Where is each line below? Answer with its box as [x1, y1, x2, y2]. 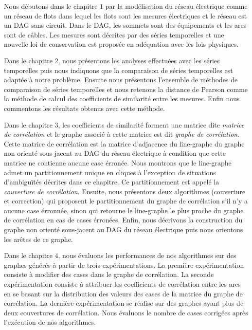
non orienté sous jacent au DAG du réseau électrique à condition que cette [4, 148, 226, 158]
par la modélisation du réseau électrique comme [105, 1, 248, 11]
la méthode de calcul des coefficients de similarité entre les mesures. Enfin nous [4, 93, 240, 104]
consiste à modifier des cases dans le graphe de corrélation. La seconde [4, 269, 214, 279]
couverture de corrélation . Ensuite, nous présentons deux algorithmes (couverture [4, 186, 246, 196]
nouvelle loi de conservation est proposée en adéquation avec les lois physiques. [4, 39, 239, 49]
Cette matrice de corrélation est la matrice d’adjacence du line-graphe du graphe [4, 138, 245, 148]
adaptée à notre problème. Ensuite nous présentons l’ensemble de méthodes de [4, 74, 238, 85]
